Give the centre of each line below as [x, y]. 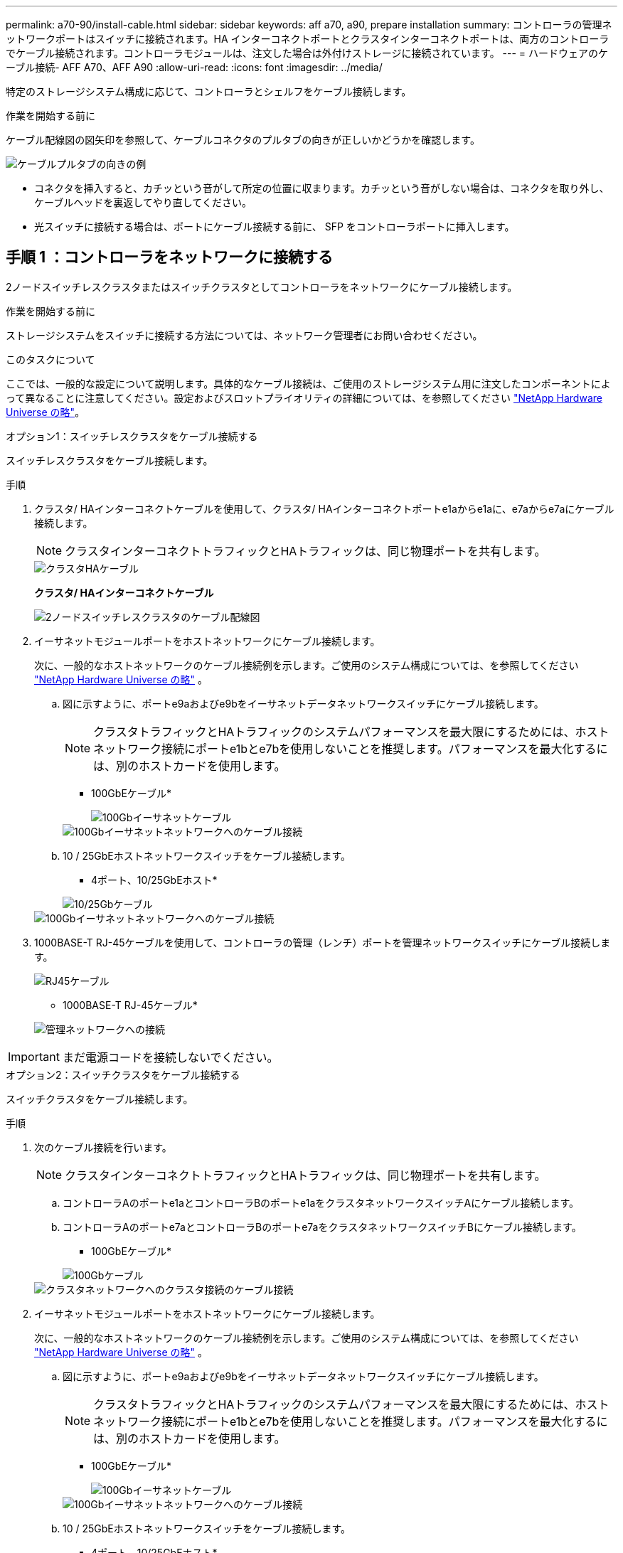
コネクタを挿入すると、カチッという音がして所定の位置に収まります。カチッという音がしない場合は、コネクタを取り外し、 [322, 188]
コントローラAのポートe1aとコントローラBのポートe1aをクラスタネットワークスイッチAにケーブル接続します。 [321, 1202]
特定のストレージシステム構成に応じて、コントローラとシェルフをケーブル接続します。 [209, 91]
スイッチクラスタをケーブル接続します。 [100, 1099]
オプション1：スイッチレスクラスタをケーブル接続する [132, 436]
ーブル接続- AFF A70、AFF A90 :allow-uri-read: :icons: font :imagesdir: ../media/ [194, 67]
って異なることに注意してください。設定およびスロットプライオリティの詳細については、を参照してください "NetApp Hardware [304, 397]
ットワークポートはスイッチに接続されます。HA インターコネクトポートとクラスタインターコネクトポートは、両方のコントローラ [308, 39]
